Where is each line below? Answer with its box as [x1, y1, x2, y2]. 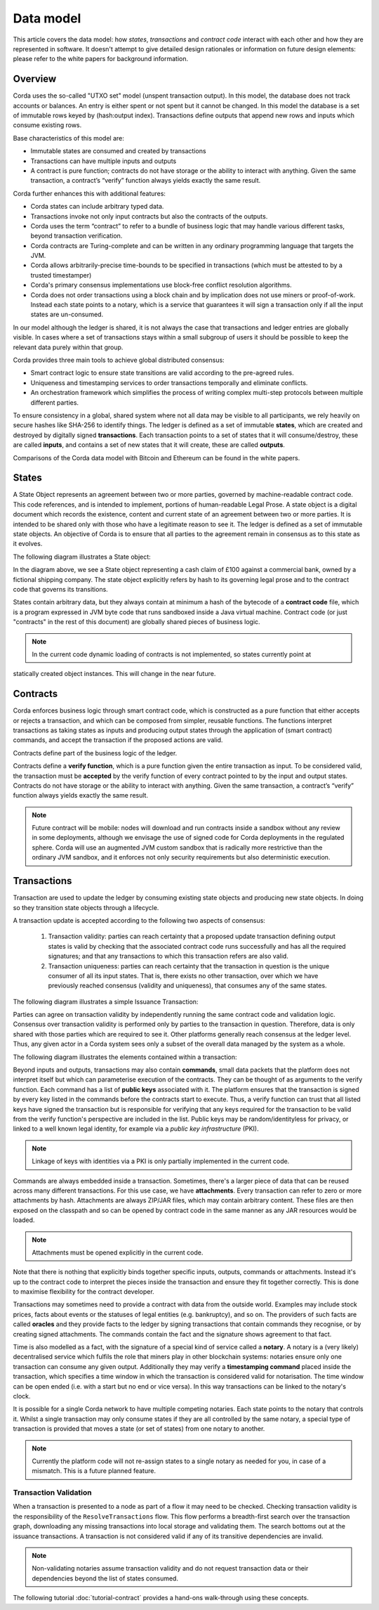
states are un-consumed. [30, 310, 104, 319]
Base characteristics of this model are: [13, 134, 124, 142]
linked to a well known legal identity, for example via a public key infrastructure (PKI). [13, 1124, 259, 1133]
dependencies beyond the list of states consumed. [32, 1574, 179, 1583]
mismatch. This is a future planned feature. [32, 1467, 156, 1475]
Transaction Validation [13, 1488, 92, 1498]
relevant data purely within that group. [13, 343, 124, 351]
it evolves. [13, 540, 43, 548]
